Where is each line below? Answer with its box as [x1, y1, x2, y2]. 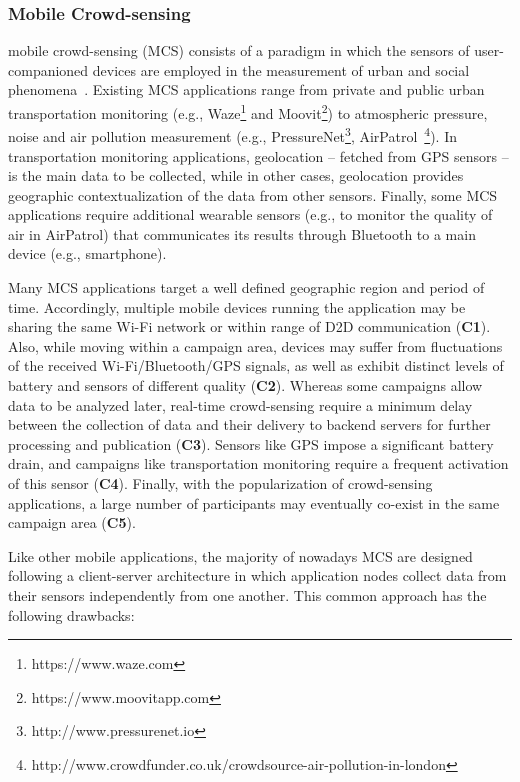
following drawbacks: [8, 604, 135, 625]
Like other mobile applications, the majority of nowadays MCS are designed [8, 545, 473, 566]
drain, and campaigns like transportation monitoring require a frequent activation [8, 453, 509, 474]
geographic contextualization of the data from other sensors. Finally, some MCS [8, 184, 498, 205]
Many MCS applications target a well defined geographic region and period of [8, 277, 485, 298]
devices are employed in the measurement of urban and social [92, 59, 470, 80]
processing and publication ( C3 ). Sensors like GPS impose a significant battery [8, 433, 494, 454]
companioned [8, 59, 89, 80]
